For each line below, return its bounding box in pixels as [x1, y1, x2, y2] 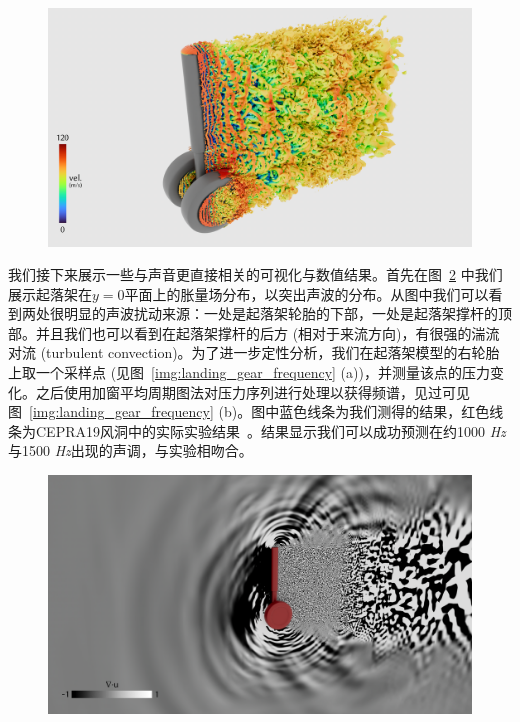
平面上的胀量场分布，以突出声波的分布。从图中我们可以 [124, 283, 489, 304]
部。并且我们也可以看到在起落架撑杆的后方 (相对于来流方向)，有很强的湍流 [8, 322, 500, 343]
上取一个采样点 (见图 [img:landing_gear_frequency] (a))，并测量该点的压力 [8, 362, 490, 383]
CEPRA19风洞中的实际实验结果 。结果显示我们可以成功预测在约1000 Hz [35, 420, 506, 441]
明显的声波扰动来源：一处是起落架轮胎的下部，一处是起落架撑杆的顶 [63, 303, 512, 324]
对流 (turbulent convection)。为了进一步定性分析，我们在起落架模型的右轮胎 [8, 342, 500, 363]
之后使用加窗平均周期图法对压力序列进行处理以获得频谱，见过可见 [35, 381, 470, 402]
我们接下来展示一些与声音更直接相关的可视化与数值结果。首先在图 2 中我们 [8, 264, 503, 285]
